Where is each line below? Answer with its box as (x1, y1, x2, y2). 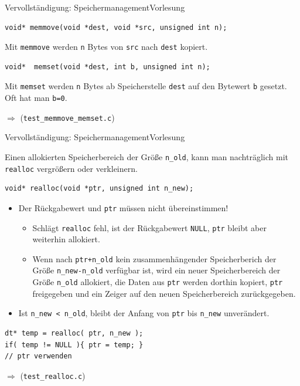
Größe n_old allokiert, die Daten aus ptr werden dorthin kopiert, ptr (32, 276, 283, 288)
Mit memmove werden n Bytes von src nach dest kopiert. (5, 40, 208, 53)
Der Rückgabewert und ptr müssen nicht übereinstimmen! (18, 201, 229, 214)
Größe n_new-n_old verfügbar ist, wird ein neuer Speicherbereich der (32, 264, 281, 276)
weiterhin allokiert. (32, 233, 100, 245)
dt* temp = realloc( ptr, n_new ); (5, 329, 144, 338)
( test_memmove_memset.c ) (20, 111, 115, 123)
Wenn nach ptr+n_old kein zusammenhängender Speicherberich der (32, 252, 277, 265)
